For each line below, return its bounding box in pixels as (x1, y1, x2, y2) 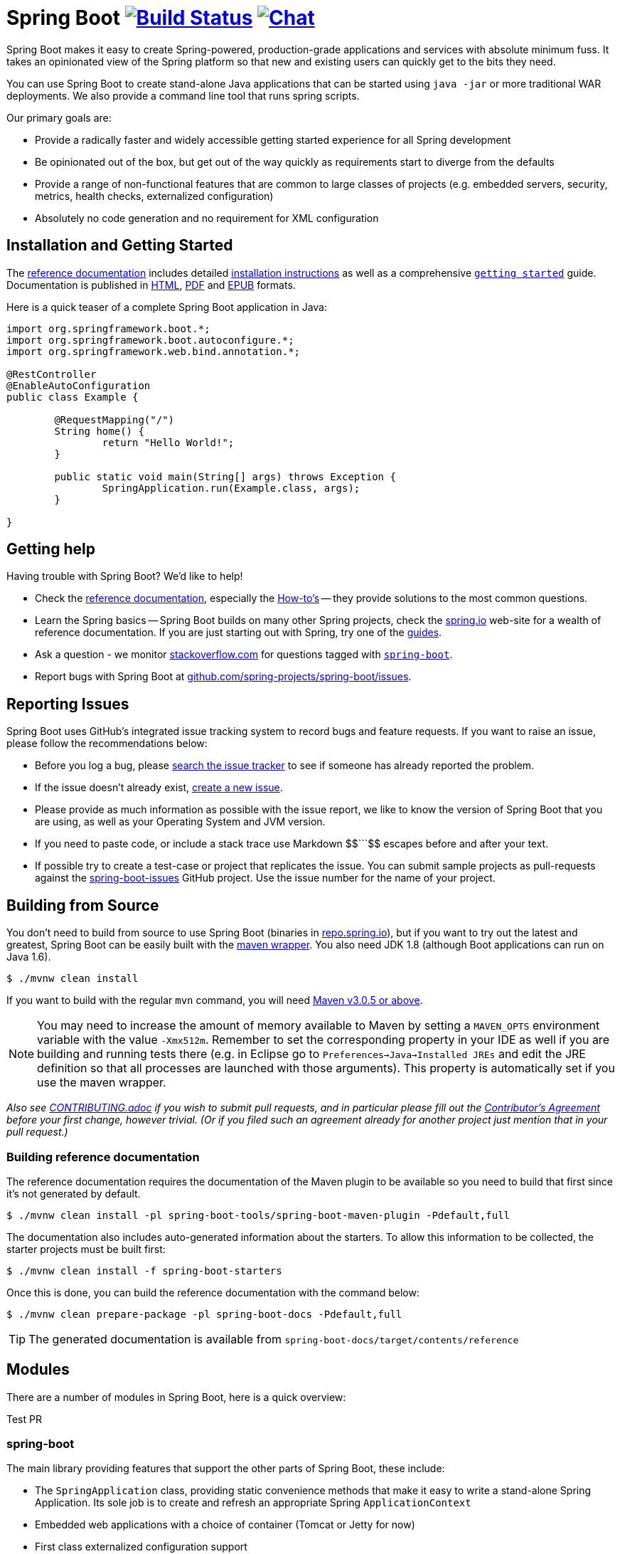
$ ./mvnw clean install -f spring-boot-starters (6, 1264, 282, 1276)
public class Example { (6, 391, 139, 403)
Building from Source (6, 896, 159, 914)
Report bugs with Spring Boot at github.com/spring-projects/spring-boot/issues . (35, 670, 412, 683)
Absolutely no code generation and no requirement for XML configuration (35, 211, 379, 224)
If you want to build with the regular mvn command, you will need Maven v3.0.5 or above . (6, 994, 423, 1007)
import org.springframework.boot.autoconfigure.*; (6, 334, 294, 346)
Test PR (6, 1412, 42, 1425)
